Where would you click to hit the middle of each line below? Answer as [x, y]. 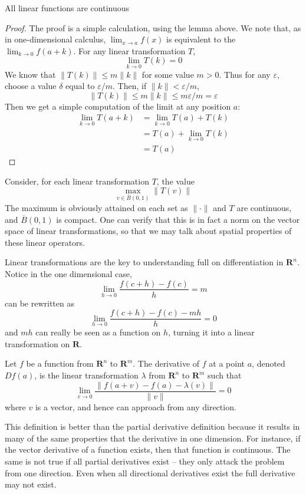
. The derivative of [166, 363]
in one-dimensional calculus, [55, 39]
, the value [176, 181]
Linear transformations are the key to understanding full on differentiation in [144, 262]
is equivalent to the [201, 39]
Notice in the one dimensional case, [68, 273]
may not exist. [31, 484]
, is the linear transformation [86, 375]
